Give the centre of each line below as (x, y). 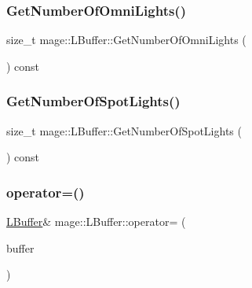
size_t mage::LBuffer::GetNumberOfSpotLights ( (124, 130)
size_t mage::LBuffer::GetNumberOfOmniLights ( (126, 40)
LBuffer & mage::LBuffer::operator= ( (96, 222)
